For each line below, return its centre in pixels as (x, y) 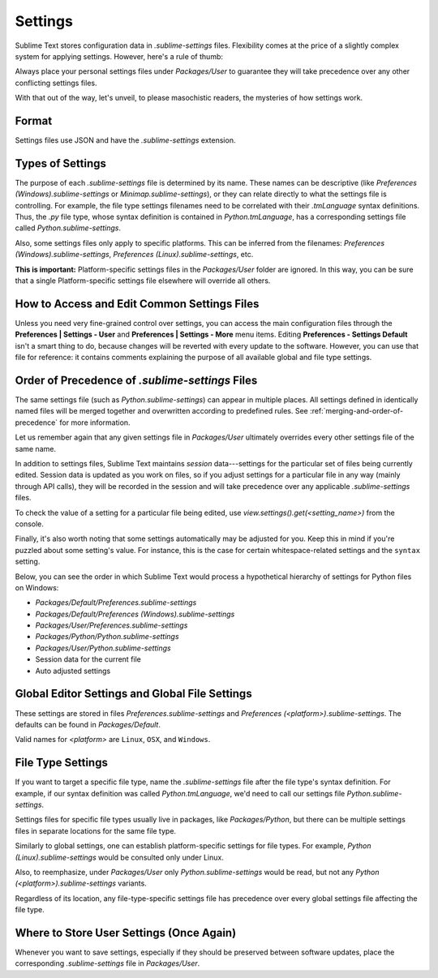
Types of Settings (61, 163)
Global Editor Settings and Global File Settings (133, 694)
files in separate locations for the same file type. (96, 830)
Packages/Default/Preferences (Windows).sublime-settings (135, 614)
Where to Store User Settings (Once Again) (126, 933)
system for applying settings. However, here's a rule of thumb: (119, 56)
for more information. (95, 423)
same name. (36, 448)
